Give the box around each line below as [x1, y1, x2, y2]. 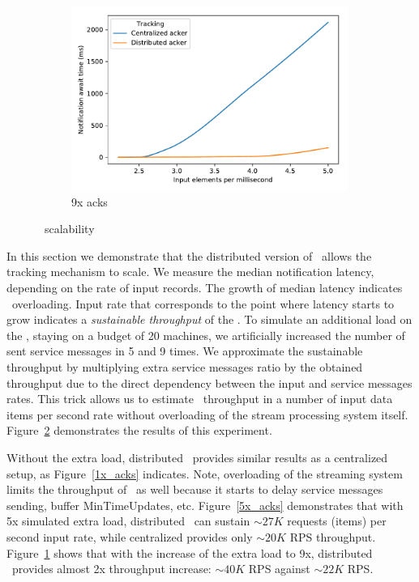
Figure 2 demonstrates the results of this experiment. [6, 422, 272, 439]
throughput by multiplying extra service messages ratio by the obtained [6, 358, 363, 375]
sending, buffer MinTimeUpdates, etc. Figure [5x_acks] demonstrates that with [6, 496, 404, 513]
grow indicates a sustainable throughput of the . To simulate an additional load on [6, 311, 413, 328]
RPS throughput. [289, 528, 376, 545]
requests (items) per [287, 512, 387, 529]
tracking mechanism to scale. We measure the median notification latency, [6, 263, 374, 280]
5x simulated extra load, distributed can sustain [6, 512, 250, 529]
